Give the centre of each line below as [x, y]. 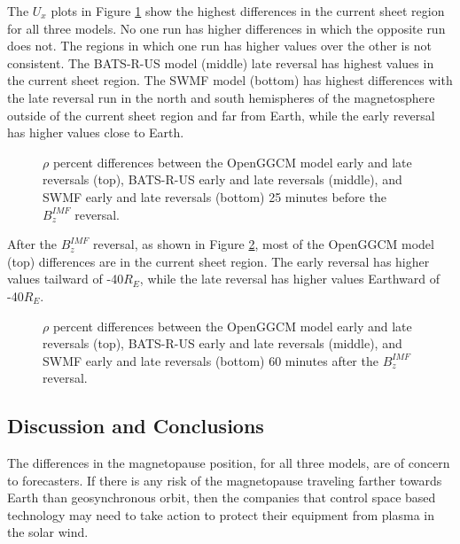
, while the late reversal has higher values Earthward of [289, 279]
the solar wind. [48, 532]
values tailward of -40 [66, 279]
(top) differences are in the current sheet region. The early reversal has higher [218, 261]
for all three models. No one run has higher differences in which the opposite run [226, 28]
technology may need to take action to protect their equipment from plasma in [221, 514]
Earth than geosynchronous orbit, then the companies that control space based [222, 497]
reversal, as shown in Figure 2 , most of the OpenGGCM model [263, 244]
